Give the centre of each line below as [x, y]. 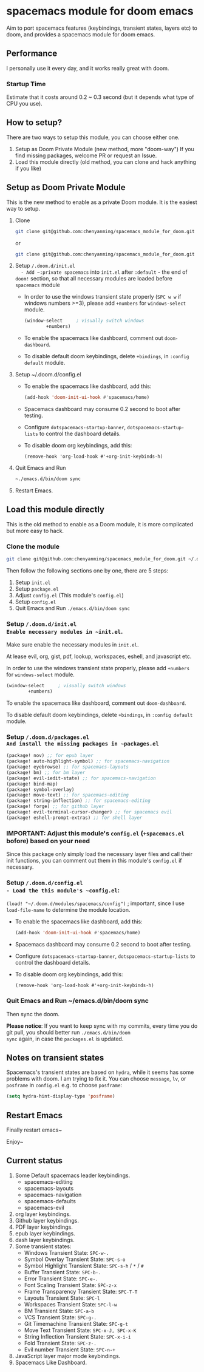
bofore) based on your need [48, 841]
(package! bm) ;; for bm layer [46, 772]
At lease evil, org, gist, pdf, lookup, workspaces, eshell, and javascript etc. [99, 656]
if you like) [28, 168]
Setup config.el [36, 602]
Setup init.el [33, 582]
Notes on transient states [55, 1058]
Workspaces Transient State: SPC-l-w [70, 1304]
